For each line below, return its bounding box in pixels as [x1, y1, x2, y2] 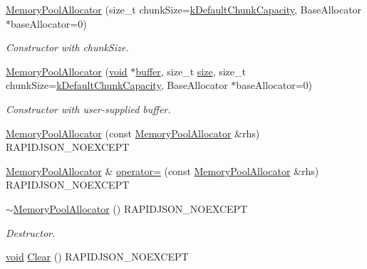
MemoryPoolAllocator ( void [6, 63, 128, 78]
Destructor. [6, 225, 56, 240]
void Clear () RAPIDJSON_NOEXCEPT [6, 249, 189, 264]
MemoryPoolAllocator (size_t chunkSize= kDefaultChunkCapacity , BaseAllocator [6, 2, 362, 16]
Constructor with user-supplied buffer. [6, 101, 171, 116]
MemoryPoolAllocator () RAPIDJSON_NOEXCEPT [13, 201, 248, 216]
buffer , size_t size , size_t [135, 63, 246, 78]
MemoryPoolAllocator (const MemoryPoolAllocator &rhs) [6, 125, 260, 140]
